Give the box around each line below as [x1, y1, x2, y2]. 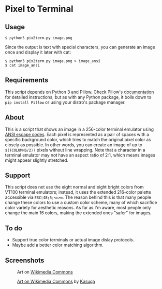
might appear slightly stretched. [5, 157, 69, 163]
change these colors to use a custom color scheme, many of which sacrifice [5, 200, 157, 205]
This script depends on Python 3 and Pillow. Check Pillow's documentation [5, 89, 154, 95]
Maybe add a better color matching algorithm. [12, 242, 104, 248]
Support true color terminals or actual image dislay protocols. [12, 237, 134, 243]
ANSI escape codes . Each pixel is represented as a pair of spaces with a [5, 131, 149, 137]
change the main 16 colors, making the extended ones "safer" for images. [5, 210, 152, 216]
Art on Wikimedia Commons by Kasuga [17, 278, 95, 285]
